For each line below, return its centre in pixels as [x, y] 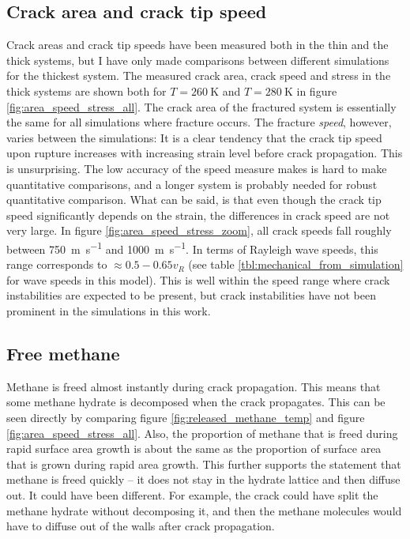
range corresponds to [57, 264]
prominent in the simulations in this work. [109, 310]
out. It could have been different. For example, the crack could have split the [192, 494]
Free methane [63, 353]
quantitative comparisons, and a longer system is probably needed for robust [192, 184]
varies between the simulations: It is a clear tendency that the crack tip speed [194, 137]
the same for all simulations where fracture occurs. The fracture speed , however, [199, 122]
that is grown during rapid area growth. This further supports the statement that [204, 464]
